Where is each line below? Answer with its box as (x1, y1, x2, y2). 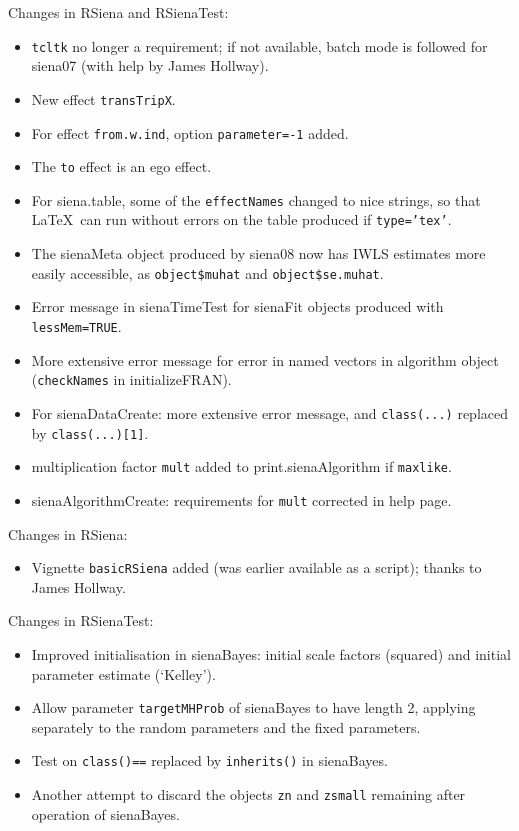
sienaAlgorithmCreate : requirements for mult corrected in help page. (31, 489, 452, 510)
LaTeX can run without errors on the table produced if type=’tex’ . (31, 209, 452, 230)
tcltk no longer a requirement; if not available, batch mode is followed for (31, 35, 488, 56)
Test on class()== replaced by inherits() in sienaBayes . (31, 750, 389, 771)
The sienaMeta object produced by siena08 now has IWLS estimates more (31, 243, 486, 264)
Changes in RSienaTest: (8, 610, 154, 631)
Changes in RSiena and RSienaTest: (8, 2, 229, 22)
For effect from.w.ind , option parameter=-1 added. (31, 122, 349, 143)
